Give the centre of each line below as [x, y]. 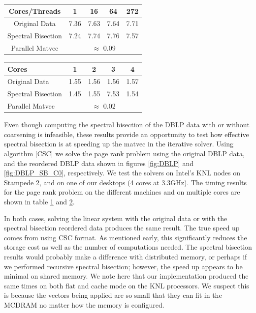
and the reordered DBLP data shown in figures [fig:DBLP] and [99, 163]
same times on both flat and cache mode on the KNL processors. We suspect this [127, 285]
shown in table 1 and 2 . [39, 201]
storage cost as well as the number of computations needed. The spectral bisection [128, 247]
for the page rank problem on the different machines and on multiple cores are [122, 192]
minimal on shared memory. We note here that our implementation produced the [126, 276]
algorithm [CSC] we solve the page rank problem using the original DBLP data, [124, 154]
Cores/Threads [35, 11]
